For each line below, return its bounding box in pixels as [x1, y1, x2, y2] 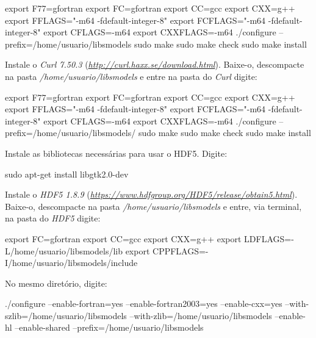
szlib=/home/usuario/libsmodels [5, 309, 127, 322]
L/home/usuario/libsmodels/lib [5, 244, 123, 257]
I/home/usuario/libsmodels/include [5, 256, 138, 269]
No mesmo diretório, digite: [5, 276, 107, 289]
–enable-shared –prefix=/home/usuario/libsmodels [15, 321, 204, 334]
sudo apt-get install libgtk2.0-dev [5, 167, 129, 180]
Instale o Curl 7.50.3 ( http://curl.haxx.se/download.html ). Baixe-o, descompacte [5, 58, 304, 71]
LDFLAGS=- [244, 232, 294, 245]
